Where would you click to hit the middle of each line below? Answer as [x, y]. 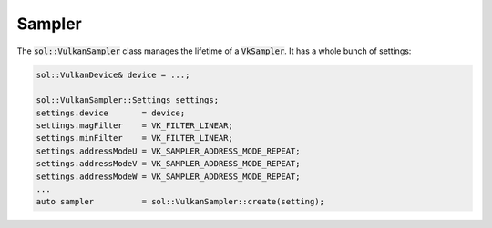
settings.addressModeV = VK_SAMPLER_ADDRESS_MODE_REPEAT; [168, 164]
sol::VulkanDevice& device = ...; [113, 74]
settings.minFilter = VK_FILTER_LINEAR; [135, 138]
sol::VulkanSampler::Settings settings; [127, 100]
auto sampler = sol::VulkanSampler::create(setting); [180, 202]
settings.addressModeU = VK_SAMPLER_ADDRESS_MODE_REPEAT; [168, 151]
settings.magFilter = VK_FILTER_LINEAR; [135, 126]
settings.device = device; [111, 113]
